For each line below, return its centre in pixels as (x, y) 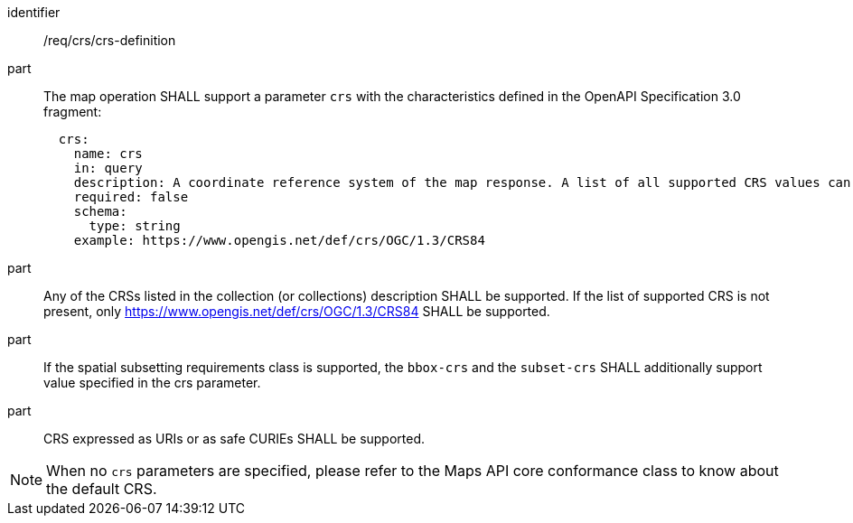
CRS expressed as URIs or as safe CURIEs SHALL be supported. (234, 439)
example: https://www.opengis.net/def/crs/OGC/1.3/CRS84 (279, 240)
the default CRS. (102, 489)
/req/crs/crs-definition (110, 40)
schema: (100, 211)
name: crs (108, 154)
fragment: (73, 112)
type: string (135, 226)
